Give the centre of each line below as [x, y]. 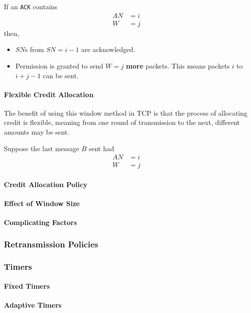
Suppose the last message [42, 148]
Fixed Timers [27, 286]
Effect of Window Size [42, 203]
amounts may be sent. [37, 132]
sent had [101, 148]
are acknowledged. [108, 49]
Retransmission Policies [51, 244]
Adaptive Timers [33, 305]
